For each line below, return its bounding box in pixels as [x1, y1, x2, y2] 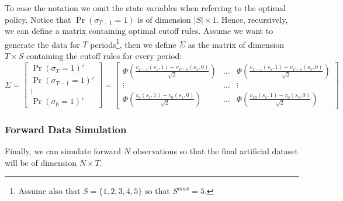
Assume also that [18, 185, 81, 197]
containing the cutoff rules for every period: [26, 50, 182, 62]
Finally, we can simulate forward [5, 144, 122, 157]
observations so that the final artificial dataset [133, 144, 298, 157]
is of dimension [137, 13, 191, 25]
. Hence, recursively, [216, 13, 288, 25]
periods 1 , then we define [90, 36, 176, 50]
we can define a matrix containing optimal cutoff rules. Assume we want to [5, 25, 273, 37]
